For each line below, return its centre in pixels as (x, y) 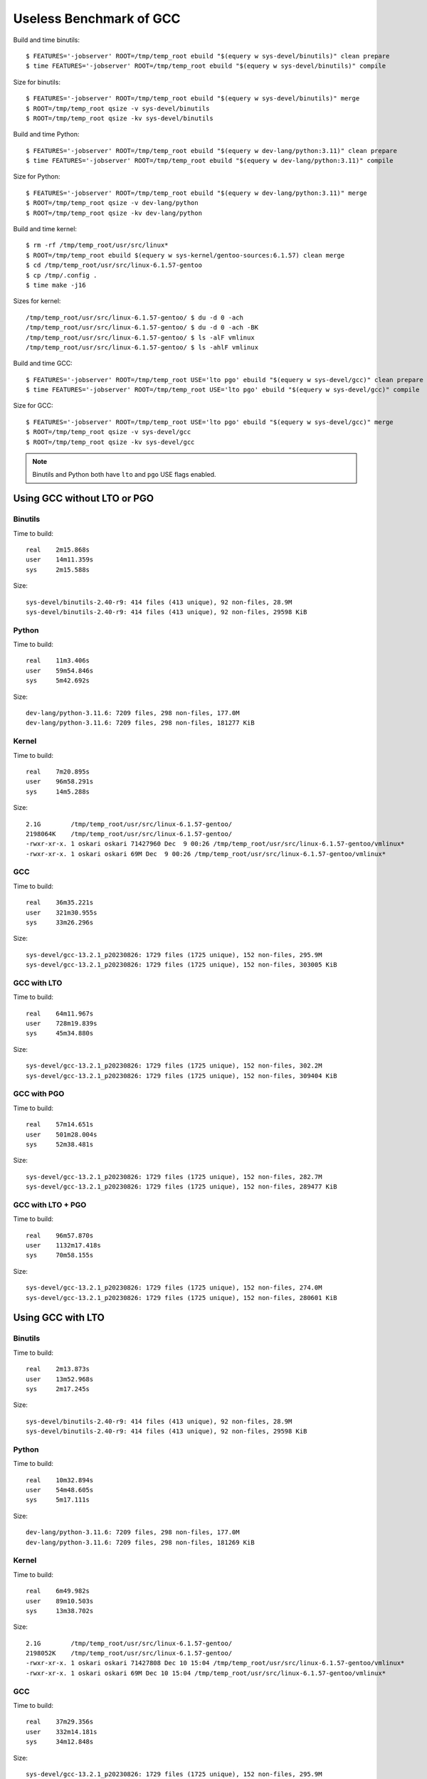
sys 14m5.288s (58, 791)
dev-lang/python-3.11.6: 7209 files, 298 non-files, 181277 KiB (141, 723)
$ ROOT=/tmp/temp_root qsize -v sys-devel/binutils (118, 108)
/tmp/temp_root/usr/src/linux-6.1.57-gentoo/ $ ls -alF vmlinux (141, 337)
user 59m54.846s (60, 670)
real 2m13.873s (58, 1369)
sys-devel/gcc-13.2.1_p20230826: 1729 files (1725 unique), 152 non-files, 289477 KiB (181, 1187)
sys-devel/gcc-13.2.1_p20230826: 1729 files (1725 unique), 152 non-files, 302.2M (174, 1066)
